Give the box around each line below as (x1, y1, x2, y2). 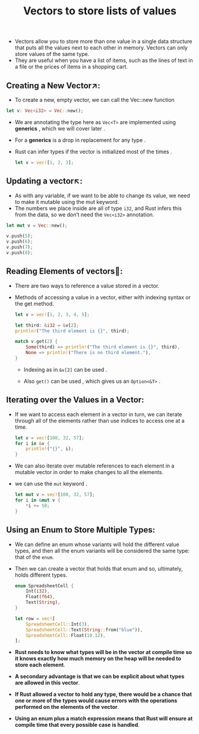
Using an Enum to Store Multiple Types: (6, 525, 156, 535)
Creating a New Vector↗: (6, 80, 101, 91)
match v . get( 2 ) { (14, 339, 58, 345)
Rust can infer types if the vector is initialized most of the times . (14, 148, 172, 155)
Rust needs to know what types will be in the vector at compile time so (14, 649, 192, 656)
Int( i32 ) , (26, 589, 50, 594)
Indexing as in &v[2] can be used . (23, 366, 108, 373)
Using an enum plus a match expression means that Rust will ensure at (14, 715, 193, 722)
